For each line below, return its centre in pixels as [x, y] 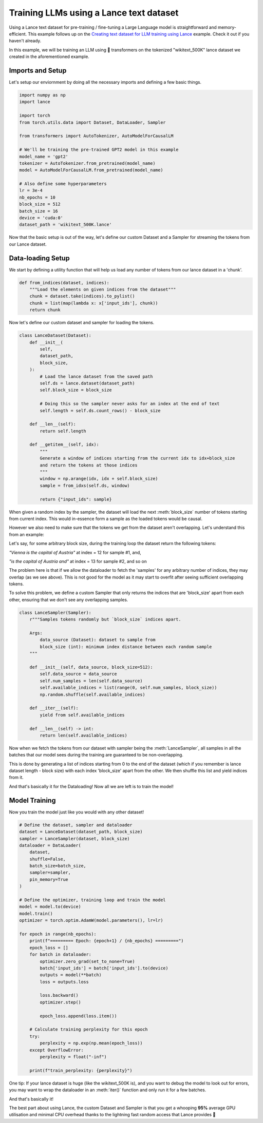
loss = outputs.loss [64, 982]
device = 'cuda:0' [41, 218]
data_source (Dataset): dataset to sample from [98, 640]
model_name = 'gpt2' [44, 156]
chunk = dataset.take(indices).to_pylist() [82, 296]
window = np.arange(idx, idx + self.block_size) [99, 479]
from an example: [27, 534]
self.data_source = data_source [78, 674]
